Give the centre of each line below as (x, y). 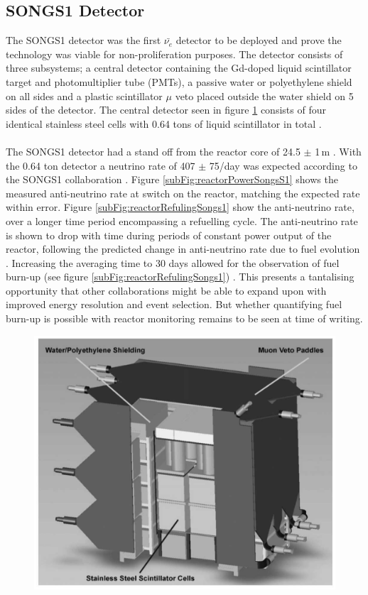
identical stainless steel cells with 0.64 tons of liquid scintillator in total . (164, 123)
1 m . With (338, 151)
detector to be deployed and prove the (259, 40)
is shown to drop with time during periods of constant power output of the (169, 235)
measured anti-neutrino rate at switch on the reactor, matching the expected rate (183, 193)
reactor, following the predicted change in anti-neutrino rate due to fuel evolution (183, 249)
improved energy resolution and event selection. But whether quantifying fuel (174, 304)
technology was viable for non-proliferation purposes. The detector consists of (174, 54)
